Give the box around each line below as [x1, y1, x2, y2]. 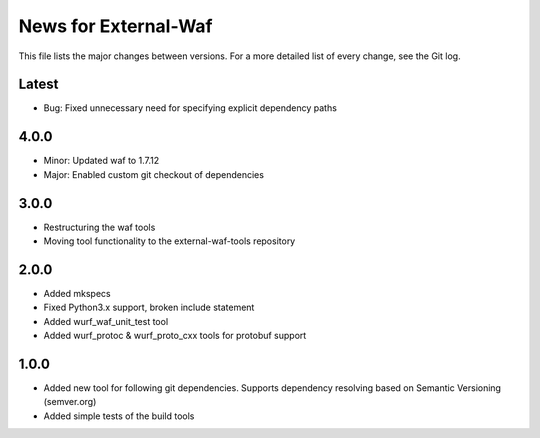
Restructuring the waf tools [43, 221, 156, 233]
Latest [18, 76, 59, 93]
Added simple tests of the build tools [43, 410, 195, 422]
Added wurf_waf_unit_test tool [43, 315, 169, 327]
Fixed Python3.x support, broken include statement [43, 301, 255, 314]
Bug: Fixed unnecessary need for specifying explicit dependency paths [43, 102, 337, 114]
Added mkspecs [43, 287, 111, 299]
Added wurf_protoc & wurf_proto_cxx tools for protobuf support [43, 330, 307, 342]
